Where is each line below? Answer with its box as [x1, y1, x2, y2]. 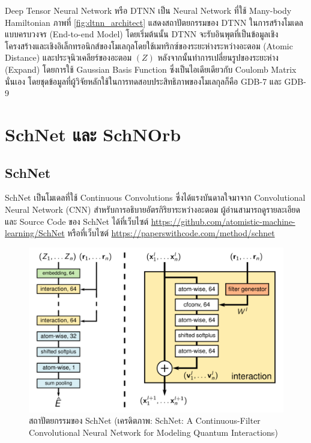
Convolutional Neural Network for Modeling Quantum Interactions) [29, 426, 278, 438]
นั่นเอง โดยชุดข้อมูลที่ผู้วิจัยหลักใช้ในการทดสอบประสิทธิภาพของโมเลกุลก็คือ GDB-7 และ [5, 75, 282, 87]
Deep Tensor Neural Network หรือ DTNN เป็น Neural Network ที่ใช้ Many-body [5, 4, 292, 16]
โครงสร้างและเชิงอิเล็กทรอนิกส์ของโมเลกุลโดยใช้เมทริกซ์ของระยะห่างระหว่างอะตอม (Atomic [5, 39, 293, 52]
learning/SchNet [5, 227, 65, 239]
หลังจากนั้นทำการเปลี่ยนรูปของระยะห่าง [157, 51, 279, 64]
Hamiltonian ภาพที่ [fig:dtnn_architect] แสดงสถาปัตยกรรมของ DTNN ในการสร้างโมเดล [5, 16, 304, 28]
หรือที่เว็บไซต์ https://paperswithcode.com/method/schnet [67, 227, 275, 239]
